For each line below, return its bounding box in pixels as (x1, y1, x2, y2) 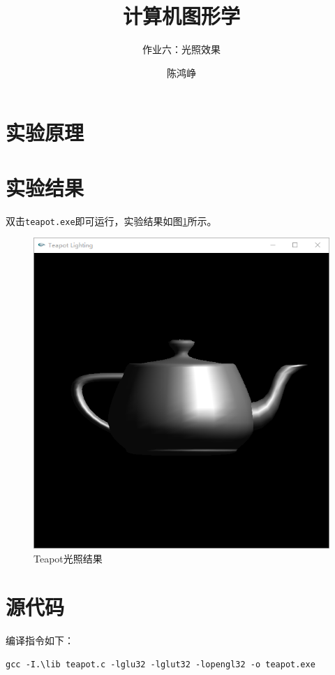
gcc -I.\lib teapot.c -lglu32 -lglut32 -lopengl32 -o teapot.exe (6, 660, 315, 670)
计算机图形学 (122, 1, 240, 30)
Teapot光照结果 (33, 551, 103, 565)
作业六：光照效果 (142, 42, 221, 57)
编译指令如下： (6, 632, 74, 647)
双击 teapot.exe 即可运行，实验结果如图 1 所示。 (6, 213, 217, 228)
